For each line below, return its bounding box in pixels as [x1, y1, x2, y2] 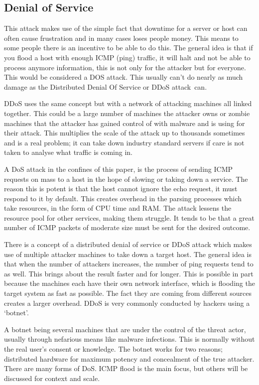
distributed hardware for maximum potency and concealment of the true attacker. [4, 353, 255, 364]
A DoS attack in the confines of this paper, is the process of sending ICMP [4, 163, 233, 174]
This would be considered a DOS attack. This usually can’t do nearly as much [4, 72, 243, 82]
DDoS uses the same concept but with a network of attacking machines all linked [4, 98, 252, 109]
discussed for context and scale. [4, 373, 100, 383]
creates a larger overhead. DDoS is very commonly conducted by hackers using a [4, 297, 250, 308]
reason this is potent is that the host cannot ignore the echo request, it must [4, 183, 238, 194]
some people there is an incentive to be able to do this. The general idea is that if [4, 42, 253, 53]
